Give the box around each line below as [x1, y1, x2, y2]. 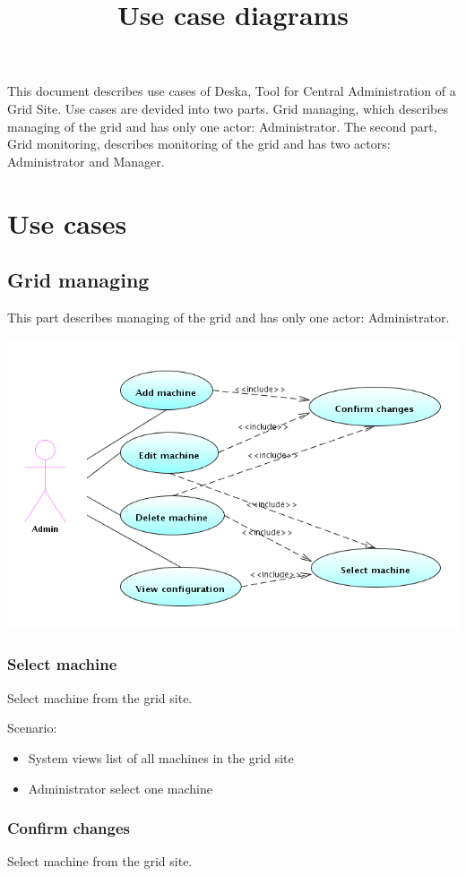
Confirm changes [7, 817, 130, 839]
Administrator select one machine [28, 778, 212, 797]
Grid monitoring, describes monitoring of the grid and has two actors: [7, 134, 391, 153]
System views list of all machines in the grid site [28, 748, 294, 767]
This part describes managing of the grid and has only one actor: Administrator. [7, 307, 450, 326]
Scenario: [7, 718, 57, 737]
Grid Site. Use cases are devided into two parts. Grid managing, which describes [7, 99, 448, 117]
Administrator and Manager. [7, 151, 165, 170]
